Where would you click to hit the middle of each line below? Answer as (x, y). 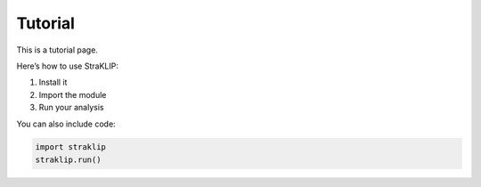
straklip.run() (68, 159)
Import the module (73, 94)
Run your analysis (71, 108)
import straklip (71, 147)
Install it (53, 82)
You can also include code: (66, 124)
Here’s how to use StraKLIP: (68, 66)
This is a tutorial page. (57, 50)
